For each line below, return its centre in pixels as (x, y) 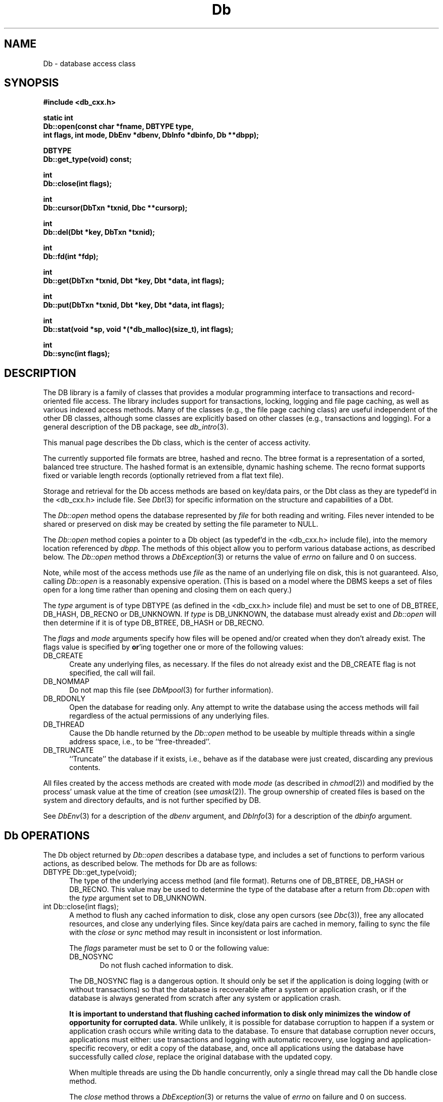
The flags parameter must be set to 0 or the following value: (169, 948)
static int (58, 118)
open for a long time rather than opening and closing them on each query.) (167, 590)
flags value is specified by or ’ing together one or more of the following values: (173, 647)
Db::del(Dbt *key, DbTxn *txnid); (99, 232)
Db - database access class (90, 63)
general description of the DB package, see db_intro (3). (136, 427)
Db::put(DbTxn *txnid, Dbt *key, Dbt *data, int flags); (134, 305)
